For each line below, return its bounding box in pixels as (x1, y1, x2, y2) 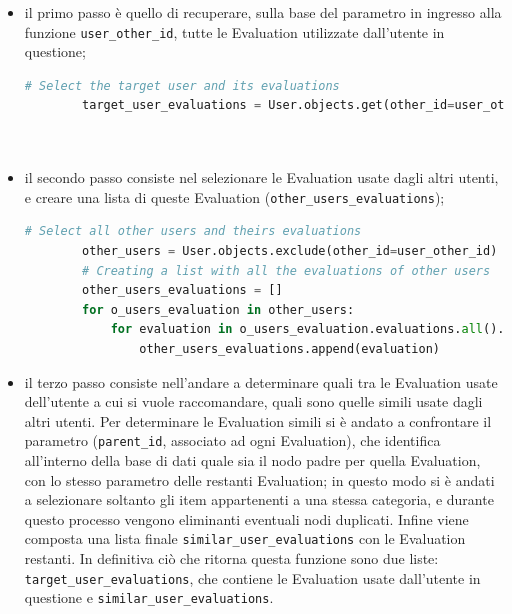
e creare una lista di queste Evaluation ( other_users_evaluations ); (24, 186, 445, 207)
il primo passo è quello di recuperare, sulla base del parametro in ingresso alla (24, 2, 502, 22)
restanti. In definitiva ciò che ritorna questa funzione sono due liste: (24, 548, 439, 569)
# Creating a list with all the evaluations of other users (82, 263, 491, 278)
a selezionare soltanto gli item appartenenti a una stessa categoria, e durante (24, 489, 494, 510)
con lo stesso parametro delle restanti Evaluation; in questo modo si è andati (24, 469, 495, 490)
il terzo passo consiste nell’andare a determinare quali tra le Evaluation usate (24, 371, 498, 392)
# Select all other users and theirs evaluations (24, 224, 362, 239)
